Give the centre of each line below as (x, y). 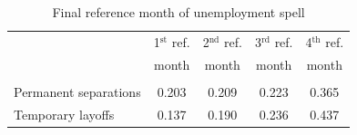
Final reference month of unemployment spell (178, 12)
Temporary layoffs (64, 114)
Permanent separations (77, 91)
